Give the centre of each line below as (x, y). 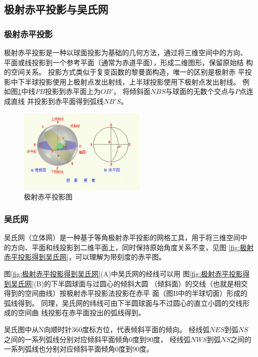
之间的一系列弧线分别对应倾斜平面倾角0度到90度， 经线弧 (97, 339)
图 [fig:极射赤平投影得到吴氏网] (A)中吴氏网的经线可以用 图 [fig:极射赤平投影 (124, 273)
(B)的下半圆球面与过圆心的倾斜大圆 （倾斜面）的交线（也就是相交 (141, 283)
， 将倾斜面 (132, 91)
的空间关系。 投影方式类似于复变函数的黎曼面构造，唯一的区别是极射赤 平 (125, 72)
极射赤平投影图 (48, 197)
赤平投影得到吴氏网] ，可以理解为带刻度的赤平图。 (85, 257)
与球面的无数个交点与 (200, 91)
